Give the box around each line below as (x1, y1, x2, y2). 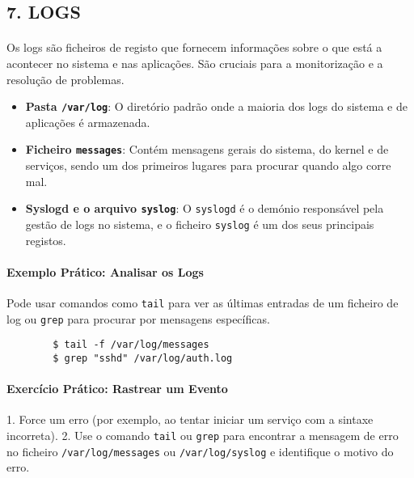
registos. (25, 231, 66, 248)
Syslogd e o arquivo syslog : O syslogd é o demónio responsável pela (25, 200, 384, 217)
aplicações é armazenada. (25, 113, 150, 130)
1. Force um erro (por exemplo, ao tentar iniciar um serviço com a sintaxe (6, 411, 374, 428)
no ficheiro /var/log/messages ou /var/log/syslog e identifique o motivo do (6, 442, 394, 459)
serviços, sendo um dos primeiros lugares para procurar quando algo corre (25, 157, 391, 174)
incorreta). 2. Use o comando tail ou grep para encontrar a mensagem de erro (6, 426, 399, 443)
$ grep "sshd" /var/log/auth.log (53, 352, 233, 364)
